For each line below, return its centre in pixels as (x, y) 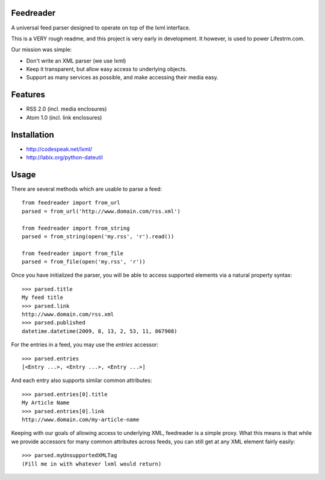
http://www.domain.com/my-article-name (81, 419)
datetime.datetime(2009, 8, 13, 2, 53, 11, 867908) (100, 331)
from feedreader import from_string (76, 228)
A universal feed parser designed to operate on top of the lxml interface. (101, 28)
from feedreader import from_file (73, 253)
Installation (32, 134)
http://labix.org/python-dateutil (65, 158)
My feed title (42, 297)
